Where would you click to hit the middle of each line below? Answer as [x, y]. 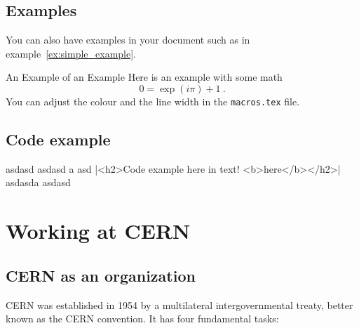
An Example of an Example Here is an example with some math [144, 77]
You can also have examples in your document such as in [128, 40]
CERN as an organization [101, 275]
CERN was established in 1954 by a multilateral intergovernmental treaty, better [179, 304]
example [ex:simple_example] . [71, 53]
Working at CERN [98, 231]
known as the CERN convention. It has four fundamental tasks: [142, 319]
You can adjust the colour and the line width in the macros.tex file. [153, 101]
